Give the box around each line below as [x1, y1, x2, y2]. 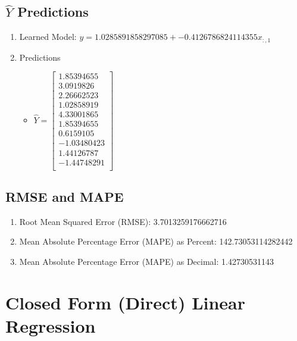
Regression [5, 313, 96, 337]
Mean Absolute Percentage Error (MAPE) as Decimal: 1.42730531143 [19, 255, 274, 267]
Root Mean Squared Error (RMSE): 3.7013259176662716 [19, 215, 227, 227]
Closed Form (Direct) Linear [5, 290, 246, 314]
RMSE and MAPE [5, 187, 124, 205]
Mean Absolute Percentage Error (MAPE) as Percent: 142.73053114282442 [19, 235, 293, 248]
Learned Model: [19, 30, 77, 43]
